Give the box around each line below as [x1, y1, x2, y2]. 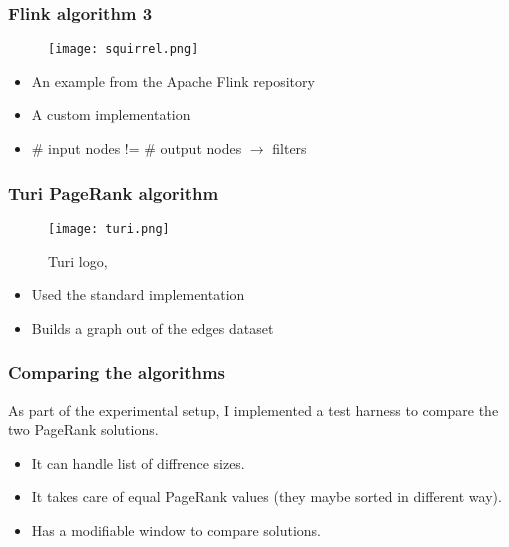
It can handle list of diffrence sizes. [31, 452, 245, 473]
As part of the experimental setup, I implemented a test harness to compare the [8, 399, 499, 420]
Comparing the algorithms [8, 360, 226, 385]
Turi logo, [48, 250, 108, 271]
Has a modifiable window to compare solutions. [31, 519, 322, 540]
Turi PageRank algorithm [8, 180, 219, 205]
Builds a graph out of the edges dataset [31, 317, 274, 338]
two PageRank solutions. [8, 419, 159, 440]
